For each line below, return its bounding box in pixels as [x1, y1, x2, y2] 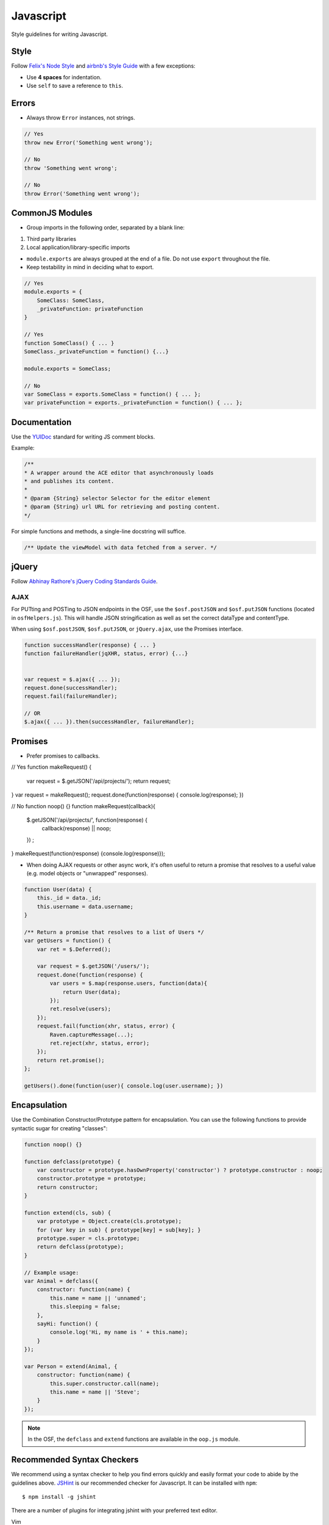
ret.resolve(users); [49, 1005, 111, 1013]
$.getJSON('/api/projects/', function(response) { [26, 816, 147, 823]
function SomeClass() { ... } [24, 339, 115, 346]
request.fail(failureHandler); [24, 693, 118, 700]
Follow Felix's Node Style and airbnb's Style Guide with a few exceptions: [11, 62, 196, 70]
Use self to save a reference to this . [26, 82, 124, 90]
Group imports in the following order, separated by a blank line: [26, 224, 185, 231]
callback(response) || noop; [41, 825, 111, 832]
